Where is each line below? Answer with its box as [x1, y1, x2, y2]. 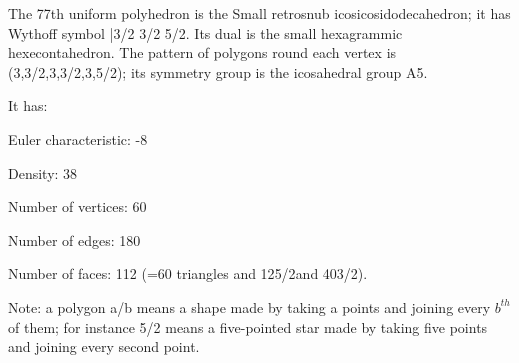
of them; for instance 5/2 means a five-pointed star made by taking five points [8, 316, 488, 337]
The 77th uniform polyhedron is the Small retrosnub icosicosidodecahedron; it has [8, 3, 511, 23]
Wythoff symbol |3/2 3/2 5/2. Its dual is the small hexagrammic [8, 22, 403, 43]
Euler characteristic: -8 [8, 128, 148, 149]
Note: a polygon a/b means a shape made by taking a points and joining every [8, 296, 491, 317]
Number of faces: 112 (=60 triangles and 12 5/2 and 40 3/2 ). [8, 263, 368, 284]
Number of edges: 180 [8, 229, 141, 250]
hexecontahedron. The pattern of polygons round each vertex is [8, 42, 397, 63]
